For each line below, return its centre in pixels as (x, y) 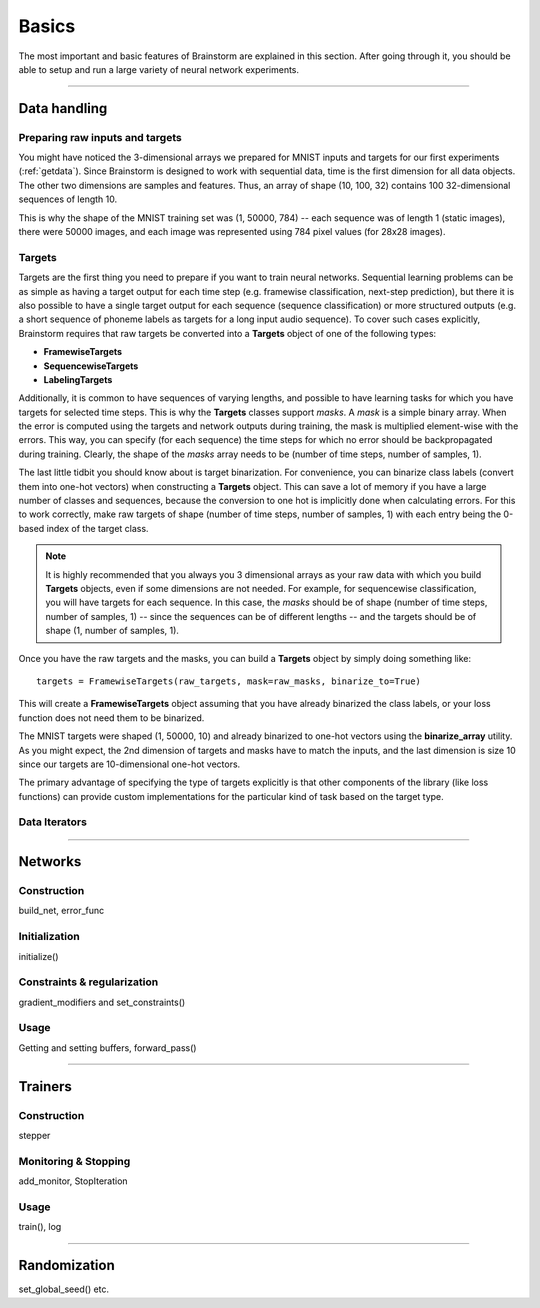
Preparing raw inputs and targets (100, 137)
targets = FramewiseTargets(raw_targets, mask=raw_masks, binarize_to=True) (229, 681)
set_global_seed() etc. (64, 1289)
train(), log (40, 1227)
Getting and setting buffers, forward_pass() (107, 1047)
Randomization (66, 1265)
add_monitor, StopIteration (73, 1181)
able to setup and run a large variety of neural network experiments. (159, 69)
